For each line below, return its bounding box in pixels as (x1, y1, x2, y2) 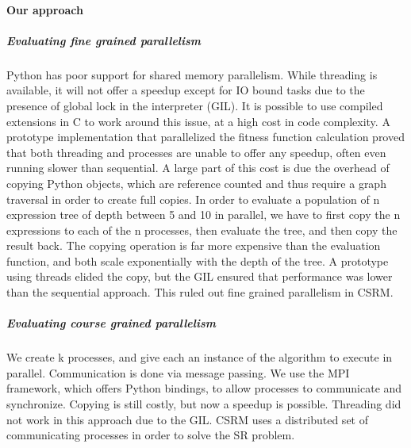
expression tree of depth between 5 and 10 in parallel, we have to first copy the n (6, 206, 401, 223)
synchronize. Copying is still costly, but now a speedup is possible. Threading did (6, 396, 401, 412)
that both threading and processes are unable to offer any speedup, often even (6, 144, 386, 160)
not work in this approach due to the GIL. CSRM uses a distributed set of (6, 411, 368, 427)
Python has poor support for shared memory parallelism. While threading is (6, 66, 378, 82)
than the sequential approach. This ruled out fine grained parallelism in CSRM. (6, 284, 394, 301)
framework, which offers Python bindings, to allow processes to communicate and (6, 380, 402, 396)
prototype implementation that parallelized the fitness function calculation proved (6, 128, 405, 145)
